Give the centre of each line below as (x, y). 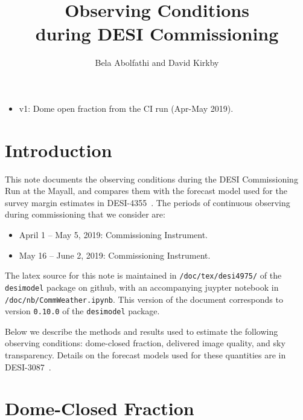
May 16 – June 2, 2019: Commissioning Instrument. (115, 255)
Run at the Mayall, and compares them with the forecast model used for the (146, 191)
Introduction (59, 150)
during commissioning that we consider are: (85, 214)
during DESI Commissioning (157, 34)
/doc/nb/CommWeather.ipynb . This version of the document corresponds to (144, 299)
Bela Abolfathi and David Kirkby (157, 63)
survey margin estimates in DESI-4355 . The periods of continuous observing (148, 202)
